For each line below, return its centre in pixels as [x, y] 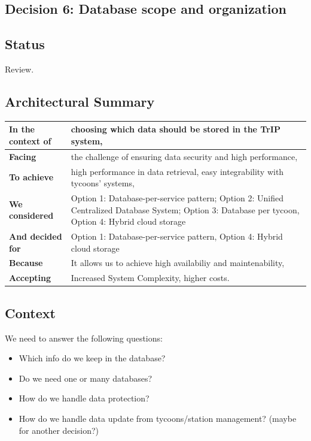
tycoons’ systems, [103, 183]
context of [30, 141]
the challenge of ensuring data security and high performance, [184, 156]
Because [26, 263]
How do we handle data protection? [84, 398]
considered [31, 215]
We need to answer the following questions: [84, 338]
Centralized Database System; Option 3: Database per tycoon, [185, 209]
